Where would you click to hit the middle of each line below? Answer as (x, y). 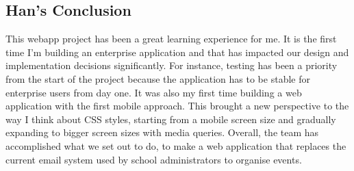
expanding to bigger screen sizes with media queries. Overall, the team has (162, 132)
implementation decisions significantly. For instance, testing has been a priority (172, 65)
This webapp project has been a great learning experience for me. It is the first (171, 39)
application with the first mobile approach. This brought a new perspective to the (177, 106)
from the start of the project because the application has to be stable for (158, 78)
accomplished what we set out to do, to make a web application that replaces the (176, 145)
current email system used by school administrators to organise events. (154, 159)
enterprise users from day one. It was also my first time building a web (154, 92)
